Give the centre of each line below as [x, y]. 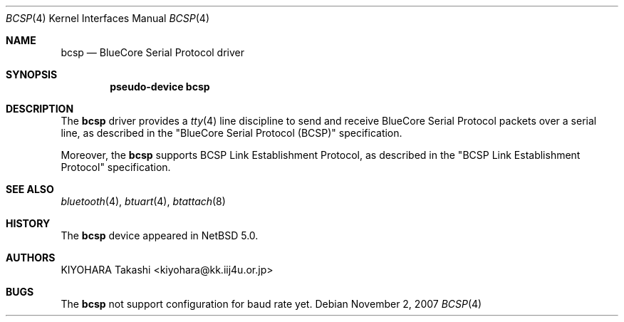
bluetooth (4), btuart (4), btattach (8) [143, 201]
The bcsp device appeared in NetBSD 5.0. [160, 235]
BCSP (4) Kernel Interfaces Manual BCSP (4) [108, 18]
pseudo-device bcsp [160, 87]
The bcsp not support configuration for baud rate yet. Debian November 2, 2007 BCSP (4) [271, 304]
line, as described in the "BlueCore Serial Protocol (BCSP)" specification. [232, 133]
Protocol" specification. [116, 167]
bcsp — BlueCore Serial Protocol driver [153, 52]
